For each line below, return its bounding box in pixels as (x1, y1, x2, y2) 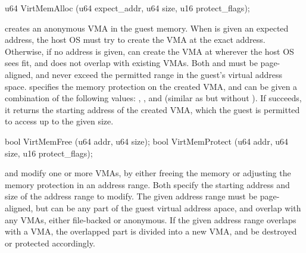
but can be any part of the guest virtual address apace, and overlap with (36, 201, 301, 214)
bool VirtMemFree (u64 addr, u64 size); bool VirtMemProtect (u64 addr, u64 (5, 135, 288, 147)
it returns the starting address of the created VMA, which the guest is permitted (5, 103, 300, 115)
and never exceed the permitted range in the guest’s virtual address (36, 68, 283, 80)
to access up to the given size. (5, 115, 114, 127)
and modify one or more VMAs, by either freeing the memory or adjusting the (5, 167, 291, 179)
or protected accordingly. (5, 236, 95, 249)
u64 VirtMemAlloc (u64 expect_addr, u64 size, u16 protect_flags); (5, 2, 250, 14)
